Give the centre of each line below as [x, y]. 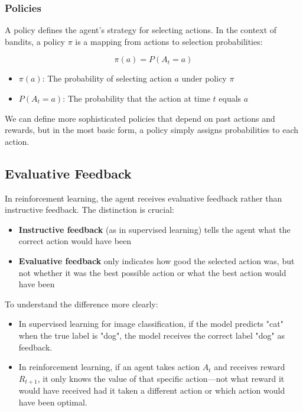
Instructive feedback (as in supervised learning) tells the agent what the [154, 229]
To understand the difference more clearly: [82, 304]
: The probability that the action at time [136, 98]
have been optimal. [53, 402]
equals [230, 98]
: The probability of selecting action [107, 78]
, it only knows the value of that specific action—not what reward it [161, 378]
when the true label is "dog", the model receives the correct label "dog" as [152, 335]
